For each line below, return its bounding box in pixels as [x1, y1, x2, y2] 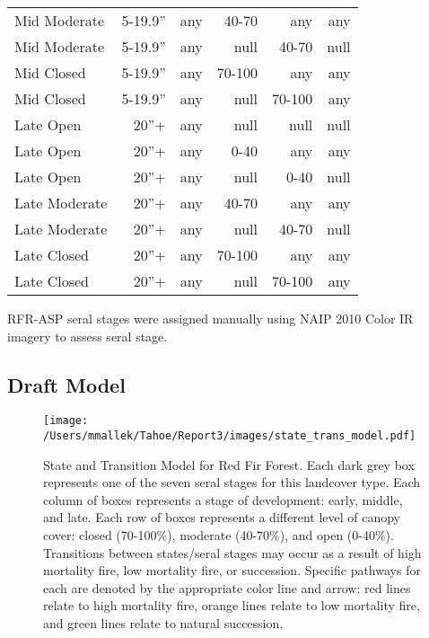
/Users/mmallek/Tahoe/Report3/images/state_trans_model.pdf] [43, 430, 416, 443]
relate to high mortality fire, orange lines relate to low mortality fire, [43, 596, 420, 615]
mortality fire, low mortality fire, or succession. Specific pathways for [43, 561, 421, 580]
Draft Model [7, 370, 126, 398]
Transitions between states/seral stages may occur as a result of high [43, 543, 422, 562]
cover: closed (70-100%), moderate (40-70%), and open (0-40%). [43, 526, 394, 545]
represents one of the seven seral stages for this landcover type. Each [43, 473, 421, 492]
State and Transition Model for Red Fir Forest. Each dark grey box [43, 455, 415, 474]
